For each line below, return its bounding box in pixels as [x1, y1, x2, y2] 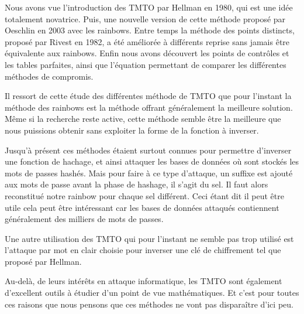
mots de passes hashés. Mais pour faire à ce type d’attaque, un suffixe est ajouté [5, 166, 293, 179]
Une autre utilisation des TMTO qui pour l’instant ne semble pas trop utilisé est [5, 232, 294, 244]
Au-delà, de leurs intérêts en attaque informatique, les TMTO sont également [5, 275, 282, 287]
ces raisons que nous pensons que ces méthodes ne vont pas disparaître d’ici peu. [5, 298, 293, 310]
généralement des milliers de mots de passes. [5, 213, 164, 225]
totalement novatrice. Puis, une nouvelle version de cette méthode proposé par [5, 12, 286, 25]
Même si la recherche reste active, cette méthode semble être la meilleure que [5, 112, 281, 125]
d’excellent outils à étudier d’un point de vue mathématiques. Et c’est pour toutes [5, 286, 299, 299]
